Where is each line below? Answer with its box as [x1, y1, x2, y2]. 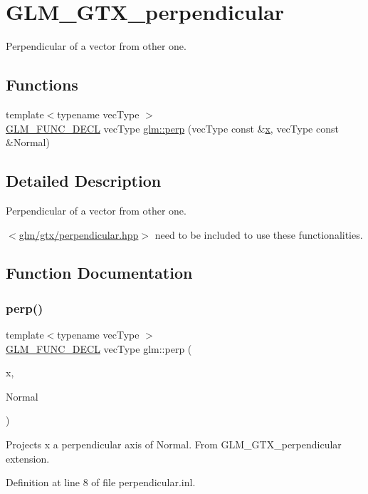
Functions [6, 73, 78, 96]
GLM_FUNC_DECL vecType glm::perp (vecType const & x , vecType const [6, 120, 339, 135]
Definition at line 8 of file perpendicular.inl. [6, 475, 196, 490]
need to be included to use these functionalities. [154, 227, 363, 242]
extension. [6, 451, 50, 465]
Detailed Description [6, 170, 162, 192]
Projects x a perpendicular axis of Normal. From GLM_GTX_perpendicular [6, 437, 342, 452]
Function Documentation [6, 262, 193, 284]
